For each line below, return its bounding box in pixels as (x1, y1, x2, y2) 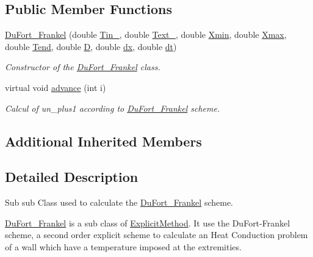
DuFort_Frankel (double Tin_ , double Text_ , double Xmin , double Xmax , (5, 28, 287, 41)
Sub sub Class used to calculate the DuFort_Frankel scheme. (5, 196, 234, 209)
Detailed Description (5, 167, 139, 186)
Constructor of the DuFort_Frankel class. (5, 60, 160, 73)
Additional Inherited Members (5, 131, 202, 150)
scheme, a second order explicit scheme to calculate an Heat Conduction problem (5, 228, 308, 241)
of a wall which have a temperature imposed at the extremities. (5, 240, 242, 253)
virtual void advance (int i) (5, 81, 106, 93)
